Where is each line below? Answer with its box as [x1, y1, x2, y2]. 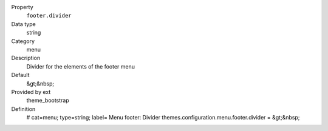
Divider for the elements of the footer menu [26, 62, 135, 70]
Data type [11, 20, 36, 27]
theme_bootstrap [26, 97, 69, 104]
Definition [11, 105, 36, 112]
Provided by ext [11, 88, 51, 95]
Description [11, 55, 41, 62]
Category [11, 37, 35, 45]
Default [11, 72, 30, 79]
